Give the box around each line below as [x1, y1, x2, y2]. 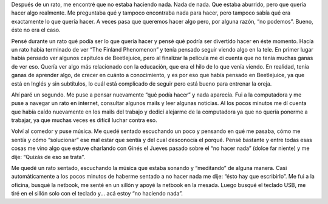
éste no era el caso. [11, 26, 61, 33]
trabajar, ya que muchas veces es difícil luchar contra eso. [11, 117, 157, 124]
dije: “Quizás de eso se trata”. [11, 153, 85, 160]
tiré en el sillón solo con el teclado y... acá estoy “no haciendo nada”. [11, 190, 183, 197]
